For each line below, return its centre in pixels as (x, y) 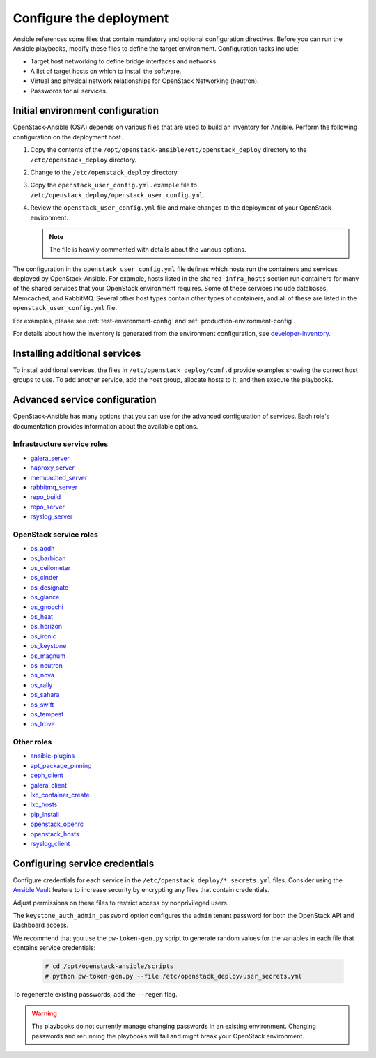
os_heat (42, 616)
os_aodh (42, 549)
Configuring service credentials (84, 863)
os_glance (45, 597)
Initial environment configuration (86, 110)
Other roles (32, 742)
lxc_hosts (44, 804)
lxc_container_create (60, 795)
